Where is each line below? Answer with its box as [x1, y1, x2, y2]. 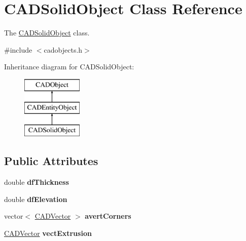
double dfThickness [4, 177, 69, 187]
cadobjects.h [44, 44, 83, 55]
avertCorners [85, 211, 131, 221]
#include [4, 44, 32, 55]
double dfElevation [4, 193, 67, 204]
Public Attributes [4, 153, 98, 169]
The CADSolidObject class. [4, 27, 90, 38]
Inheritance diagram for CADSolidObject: [4, 61, 134, 72]
